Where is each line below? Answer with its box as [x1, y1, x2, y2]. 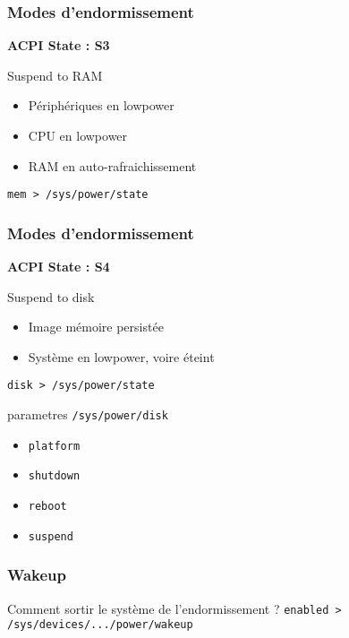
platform [28, 439, 81, 453]
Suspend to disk [7, 287, 95, 306]
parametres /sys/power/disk [7, 405, 168, 424]
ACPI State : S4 [7, 257, 110, 276]
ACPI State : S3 [7, 36, 110, 55]
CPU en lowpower [28, 126, 128, 144]
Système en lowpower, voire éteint [28, 347, 215, 366]
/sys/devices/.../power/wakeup [7, 618, 193, 632]
